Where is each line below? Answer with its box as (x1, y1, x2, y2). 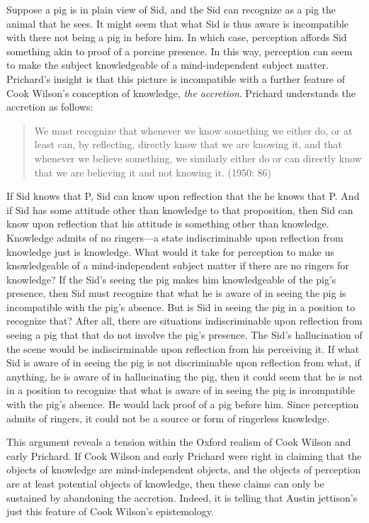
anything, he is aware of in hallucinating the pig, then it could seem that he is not (6, 369, 363, 383)
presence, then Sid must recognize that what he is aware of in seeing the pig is (6, 286, 346, 300)
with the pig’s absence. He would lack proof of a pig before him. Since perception (6, 397, 359, 412)
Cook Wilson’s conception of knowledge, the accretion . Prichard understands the (6, 85, 356, 100)
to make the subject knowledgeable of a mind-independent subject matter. (6, 57, 329, 72)
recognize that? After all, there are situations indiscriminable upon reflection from (6, 313, 363, 328)
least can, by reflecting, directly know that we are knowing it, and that (34, 137, 342, 152)
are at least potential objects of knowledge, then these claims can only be (6, 476, 324, 490)
